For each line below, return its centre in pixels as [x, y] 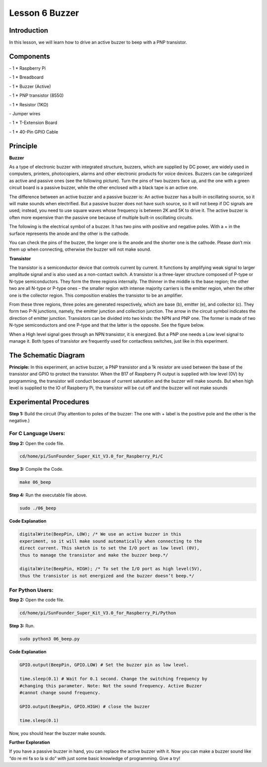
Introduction [29, 30]
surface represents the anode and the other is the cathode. [69, 233]
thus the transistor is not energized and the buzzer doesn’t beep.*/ [107, 576]
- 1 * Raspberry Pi [27, 68]
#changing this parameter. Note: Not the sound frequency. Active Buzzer [111, 686]
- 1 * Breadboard [26, 77]
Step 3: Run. [22, 626]
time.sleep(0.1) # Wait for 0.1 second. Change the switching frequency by [113, 679]
